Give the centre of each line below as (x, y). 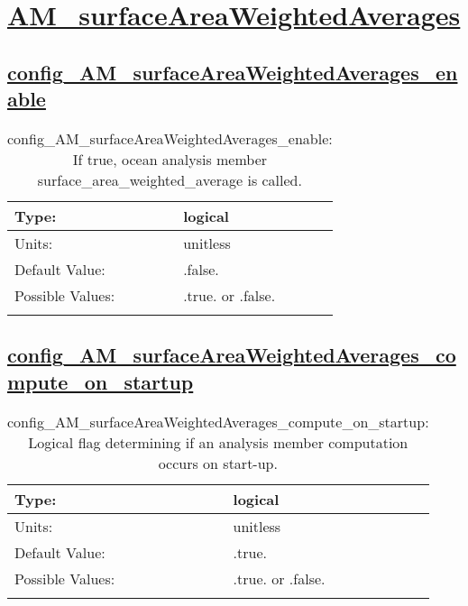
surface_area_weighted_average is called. (170, 179)
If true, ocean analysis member (170, 159)
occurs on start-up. (218, 463)
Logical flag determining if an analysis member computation (218, 442)
